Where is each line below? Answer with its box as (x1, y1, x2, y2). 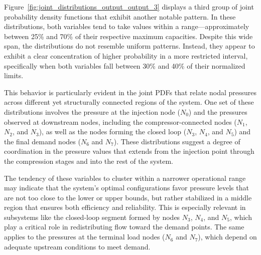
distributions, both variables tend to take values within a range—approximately (4, 21, 249, 32)
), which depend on (198, 231, 257, 242)
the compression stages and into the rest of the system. (4, 155, 173, 166)
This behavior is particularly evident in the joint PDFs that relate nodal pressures (4, 87, 256, 97)
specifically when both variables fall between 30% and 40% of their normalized (4, 60, 245, 71)
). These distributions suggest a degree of (113, 136, 240, 146)
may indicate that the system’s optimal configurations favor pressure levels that (4, 182, 249, 193)
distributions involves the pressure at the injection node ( (4, 106, 180, 117)
